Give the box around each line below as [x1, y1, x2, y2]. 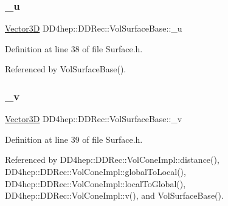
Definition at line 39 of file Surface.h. [5, 132, 143, 145]
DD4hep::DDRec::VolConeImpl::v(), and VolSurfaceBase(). [5, 189, 224, 202]
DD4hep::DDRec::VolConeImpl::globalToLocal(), [5, 165, 186, 177]
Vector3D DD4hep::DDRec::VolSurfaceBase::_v [5, 112, 182, 125]
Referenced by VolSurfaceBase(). [5, 63, 126, 75]
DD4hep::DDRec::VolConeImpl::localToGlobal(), [5, 177, 186, 190]
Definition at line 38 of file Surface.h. [5, 42, 143, 55]
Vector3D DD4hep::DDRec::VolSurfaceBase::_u [5, 22, 182, 35]
